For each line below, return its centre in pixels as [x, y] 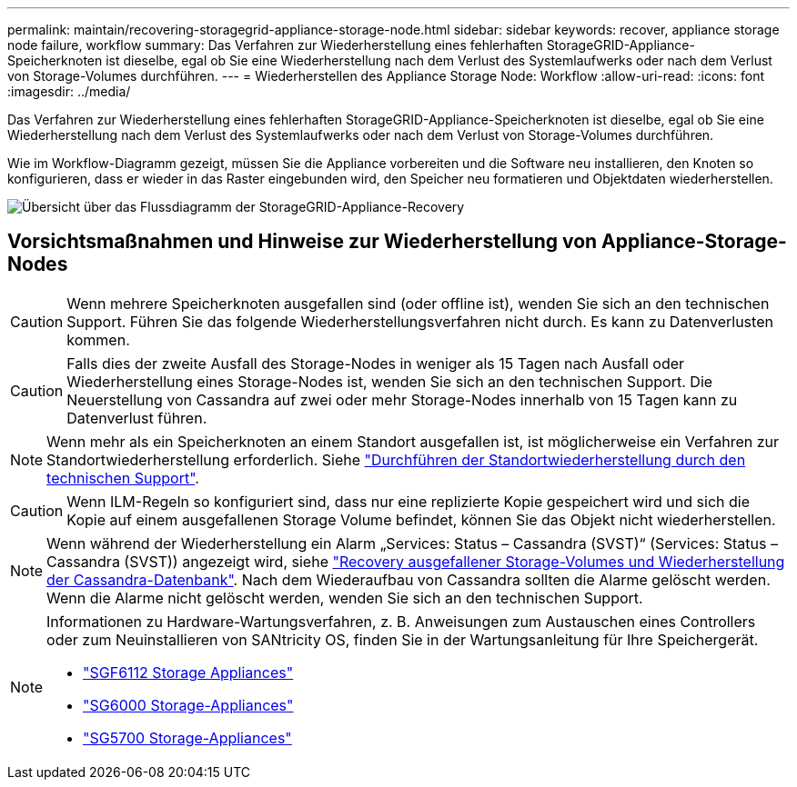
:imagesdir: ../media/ [69, 91]
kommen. [98, 339]
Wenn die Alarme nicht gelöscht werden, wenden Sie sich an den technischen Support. [345, 598]
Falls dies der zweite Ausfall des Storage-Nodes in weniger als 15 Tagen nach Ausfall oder [376, 363]
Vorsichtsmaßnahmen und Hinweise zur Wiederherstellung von [303, 242]
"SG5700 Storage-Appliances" [187, 737]
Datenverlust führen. [137, 418]
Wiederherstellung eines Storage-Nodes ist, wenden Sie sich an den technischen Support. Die [390, 381]
